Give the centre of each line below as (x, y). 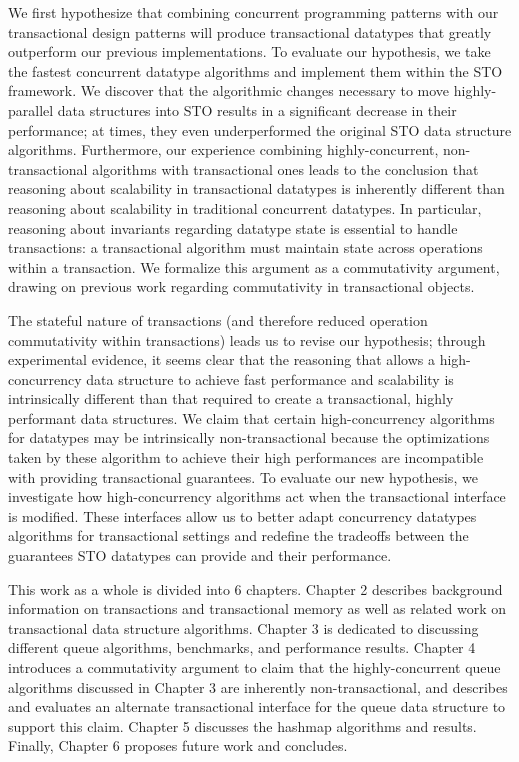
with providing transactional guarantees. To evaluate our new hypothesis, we (243, 476)
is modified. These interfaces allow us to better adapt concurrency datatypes (242, 515)
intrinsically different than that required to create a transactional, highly (231, 398)
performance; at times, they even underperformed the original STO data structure (260, 129)
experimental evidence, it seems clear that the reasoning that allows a (221, 359)
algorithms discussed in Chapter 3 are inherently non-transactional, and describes (258, 686)
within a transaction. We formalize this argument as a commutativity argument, (254, 266)
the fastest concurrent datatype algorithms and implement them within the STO (255, 70)
